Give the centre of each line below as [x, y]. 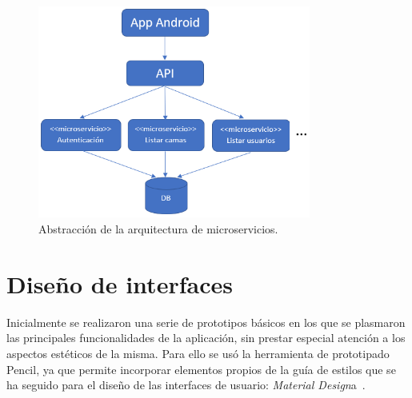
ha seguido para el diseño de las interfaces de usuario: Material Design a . [186, 385]
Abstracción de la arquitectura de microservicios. [158, 229]
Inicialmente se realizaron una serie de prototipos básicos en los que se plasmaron [206, 322]
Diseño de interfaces [120, 283]
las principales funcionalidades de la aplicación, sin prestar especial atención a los [206, 338]
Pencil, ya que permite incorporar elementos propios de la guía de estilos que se [201, 369]
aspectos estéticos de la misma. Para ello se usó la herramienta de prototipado [198, 353]
